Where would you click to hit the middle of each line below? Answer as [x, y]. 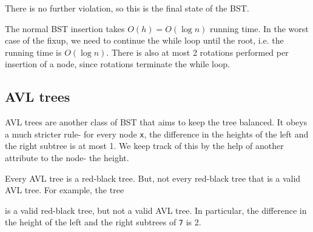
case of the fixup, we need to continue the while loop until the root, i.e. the [144, 40]
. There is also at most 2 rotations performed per [197, 52]
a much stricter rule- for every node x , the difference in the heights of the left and [157, 134]
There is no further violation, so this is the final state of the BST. [127, 8]
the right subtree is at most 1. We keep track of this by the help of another [144, 146]
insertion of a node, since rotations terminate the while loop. [117, 64]
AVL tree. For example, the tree [65, 190]
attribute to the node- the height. [67, 158]
